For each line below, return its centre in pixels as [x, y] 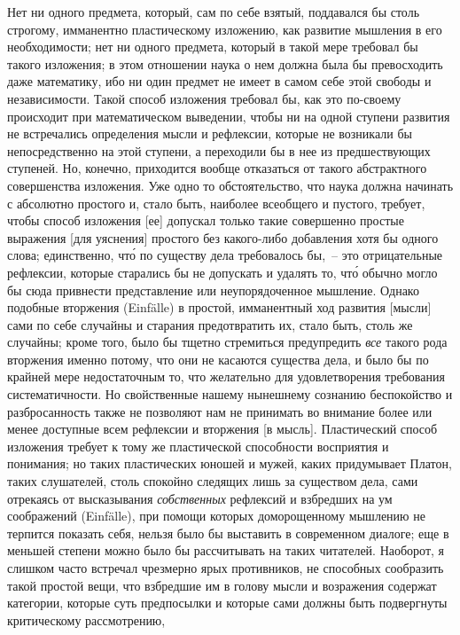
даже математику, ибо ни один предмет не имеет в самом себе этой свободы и [219, 81]
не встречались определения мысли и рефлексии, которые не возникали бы [210, 133]
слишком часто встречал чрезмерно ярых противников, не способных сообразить [226, 568]
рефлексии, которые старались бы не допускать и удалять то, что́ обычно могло [222, 272]
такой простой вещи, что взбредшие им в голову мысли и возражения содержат [222, 585]
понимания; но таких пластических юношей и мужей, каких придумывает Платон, [230, 463]
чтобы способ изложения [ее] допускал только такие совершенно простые [206, 220]
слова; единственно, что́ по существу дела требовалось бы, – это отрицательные [225, 255]
